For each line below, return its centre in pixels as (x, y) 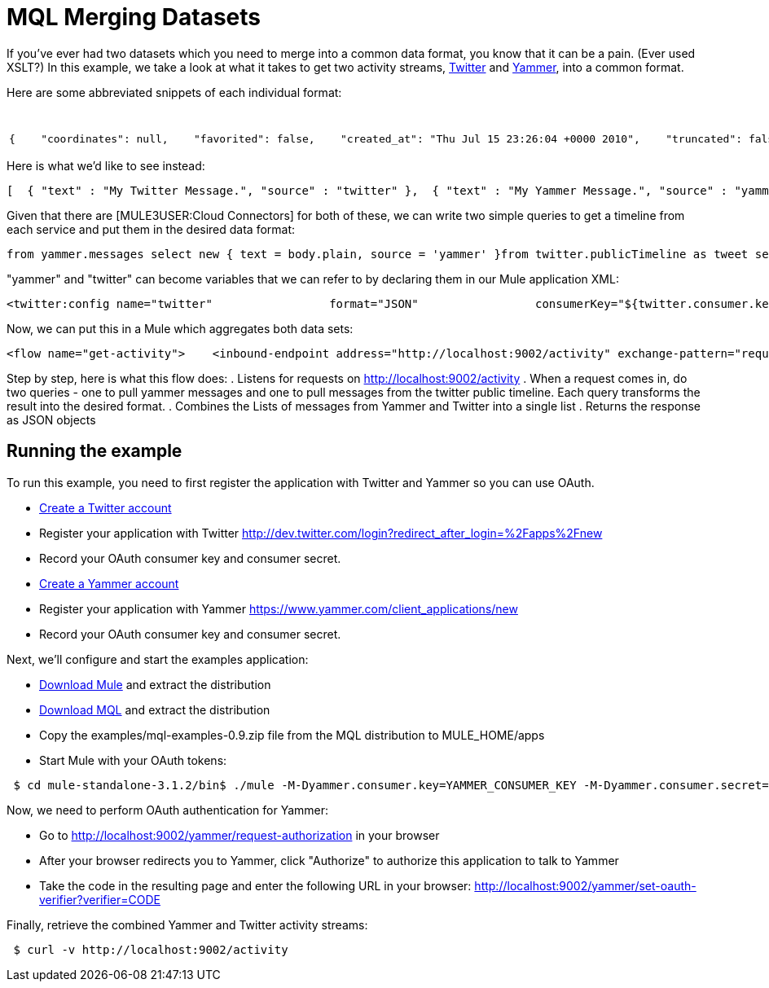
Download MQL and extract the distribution (155, 709)
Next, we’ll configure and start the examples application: (158, 659)
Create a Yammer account (109, 583)
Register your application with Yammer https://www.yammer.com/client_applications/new (279, 608)
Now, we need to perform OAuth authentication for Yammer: (168, 810)
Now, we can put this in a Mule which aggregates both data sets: (180, 328)
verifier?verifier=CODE (100, 899)
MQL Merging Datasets (134, 17)
